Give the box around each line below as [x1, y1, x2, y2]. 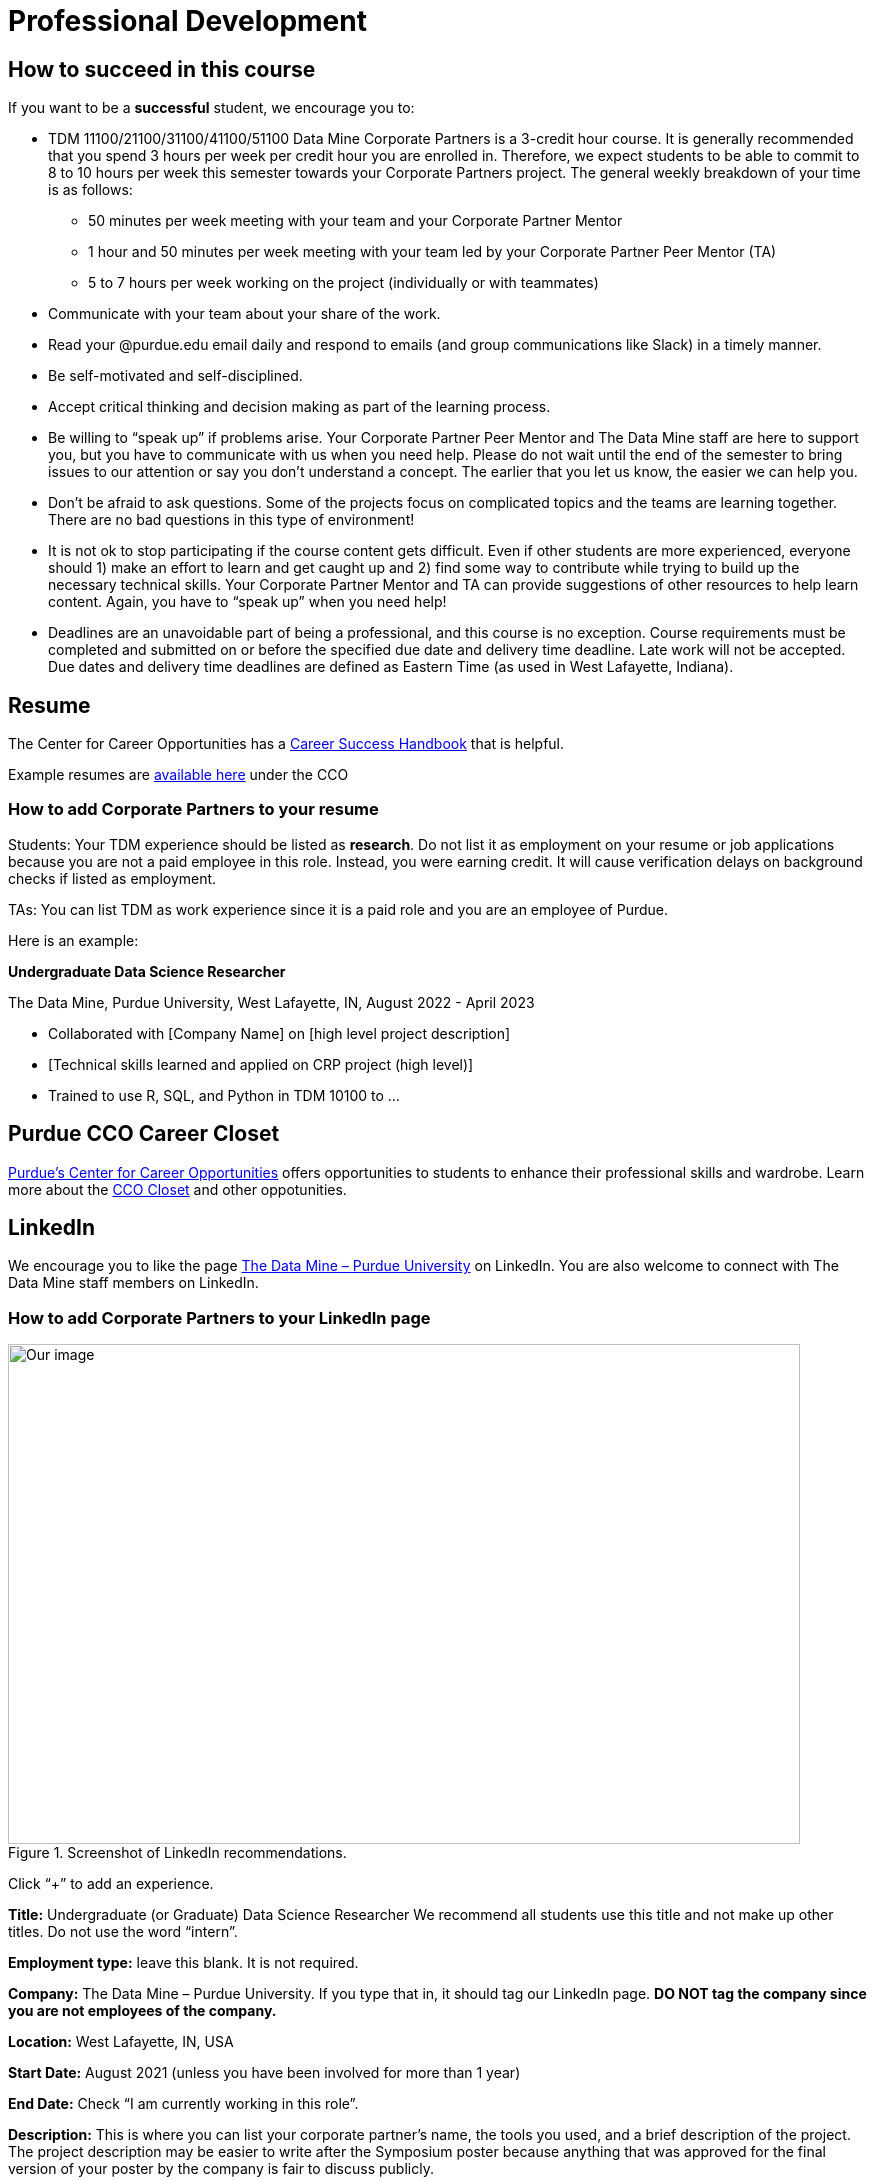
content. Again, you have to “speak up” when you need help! [48, 593, 447, 611]
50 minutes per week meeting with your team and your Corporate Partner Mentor [88, 212, 623, 230]
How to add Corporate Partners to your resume [8, 799, 379, 820]
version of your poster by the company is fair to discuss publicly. [8, 2160, 434, 2178]
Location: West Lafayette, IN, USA [8, 2033, 234, 2051]
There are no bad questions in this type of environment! [48, 511, 415, 529]
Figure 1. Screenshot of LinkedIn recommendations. [8, 1844, 347, 1862]
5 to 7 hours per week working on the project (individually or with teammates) [88, 274, 599, 292]
